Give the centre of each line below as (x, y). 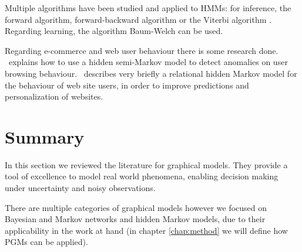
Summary (45, 136)
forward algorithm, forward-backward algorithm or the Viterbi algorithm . (138, 19)
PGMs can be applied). (46, 242)
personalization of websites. (54, 96)
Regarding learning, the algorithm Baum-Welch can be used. (114, 31)
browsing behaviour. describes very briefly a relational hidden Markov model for (151, 73)
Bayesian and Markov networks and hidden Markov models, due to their (135, 219)
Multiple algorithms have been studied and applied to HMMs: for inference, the (148, 8)
